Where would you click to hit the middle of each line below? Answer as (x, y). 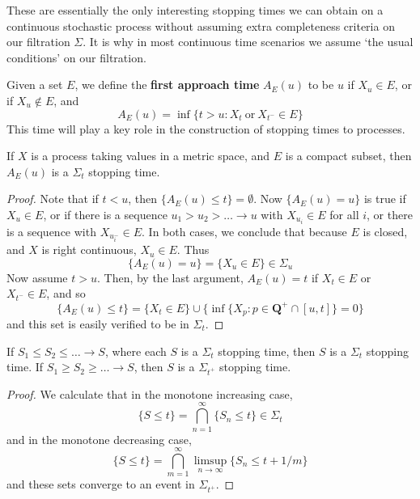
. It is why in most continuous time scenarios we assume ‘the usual (248, 42)
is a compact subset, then (348, 156)
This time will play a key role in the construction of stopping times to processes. (206, 128)
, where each (136, 351)
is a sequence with (51, 232)
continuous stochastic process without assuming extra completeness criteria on (201, 25)
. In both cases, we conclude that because (244, 232)
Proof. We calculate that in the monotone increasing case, (150, 393)
